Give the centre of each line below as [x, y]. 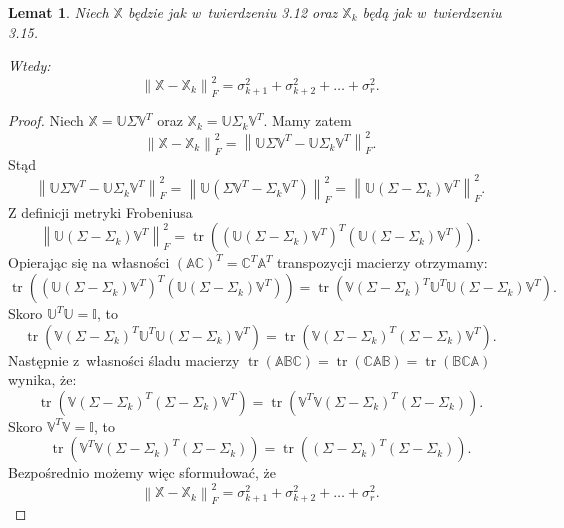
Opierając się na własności [89, 262]
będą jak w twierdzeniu [432, 12]
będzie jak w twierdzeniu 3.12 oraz [232, 12]
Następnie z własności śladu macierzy [124, 359]
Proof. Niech [46, 120]
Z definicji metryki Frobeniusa [100, 211]
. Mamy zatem [307, 120]
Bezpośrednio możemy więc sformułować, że [142, 472]
